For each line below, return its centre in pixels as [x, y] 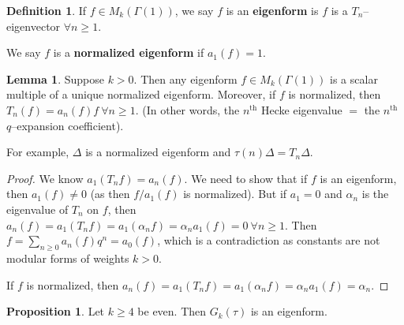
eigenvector [34, 26]
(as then [110, 194]
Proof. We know [45, 178]
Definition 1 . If [47, 10]
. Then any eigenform [185, 78]
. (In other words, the [187, 109]
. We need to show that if [246, 178]
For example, [38, 152]
